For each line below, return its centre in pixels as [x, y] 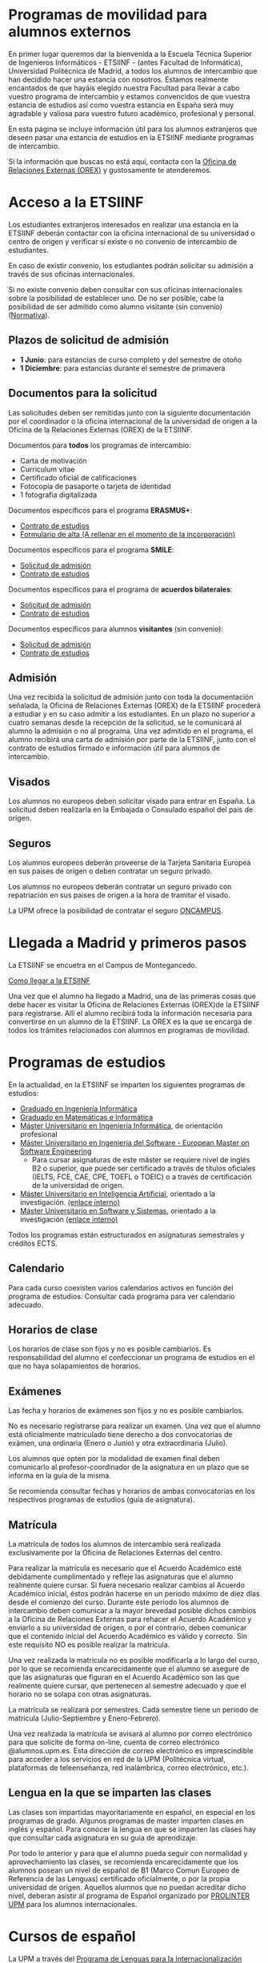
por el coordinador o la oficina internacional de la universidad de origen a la [133, 421]
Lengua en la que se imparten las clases [110, 1793]
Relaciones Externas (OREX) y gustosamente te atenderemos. [110, 170]
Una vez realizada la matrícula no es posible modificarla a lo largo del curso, [134, 1660]
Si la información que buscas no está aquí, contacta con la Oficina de [123, 161]
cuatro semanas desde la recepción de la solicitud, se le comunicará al [125, 723]
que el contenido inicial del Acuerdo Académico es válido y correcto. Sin [128, 1636]
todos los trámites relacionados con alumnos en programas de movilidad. [129, 1030]
